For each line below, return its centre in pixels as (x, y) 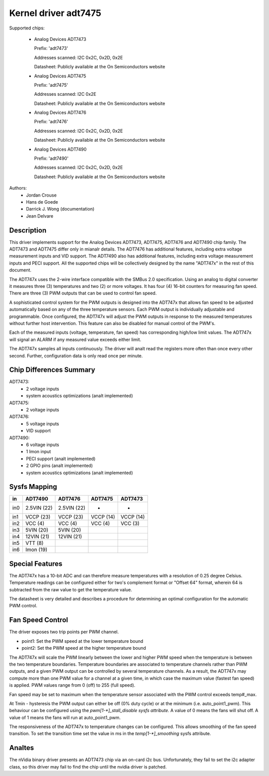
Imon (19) (36, 550)
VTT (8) (34, 543)
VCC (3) (130, 523)
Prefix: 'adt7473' (51, 48)
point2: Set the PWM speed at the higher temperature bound (84, 648)
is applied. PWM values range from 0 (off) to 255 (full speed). (72, 685)
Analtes (22, 748)
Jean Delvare (40, 216)
